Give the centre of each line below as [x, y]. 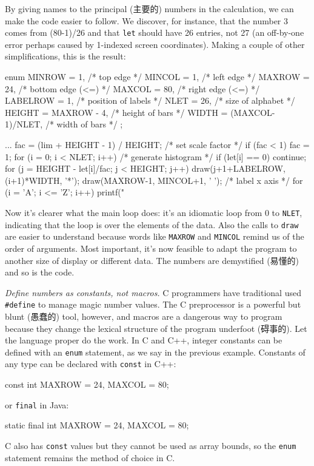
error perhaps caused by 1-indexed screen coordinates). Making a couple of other [155, 44]
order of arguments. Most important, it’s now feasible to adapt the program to [151, 248]
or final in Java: [37, 404]
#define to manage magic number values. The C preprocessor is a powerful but [153, 304]
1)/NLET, [24, 124]
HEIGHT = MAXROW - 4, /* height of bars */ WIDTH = [116, 112]
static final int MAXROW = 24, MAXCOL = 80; [97, 425]
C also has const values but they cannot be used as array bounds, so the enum [151, 445]
